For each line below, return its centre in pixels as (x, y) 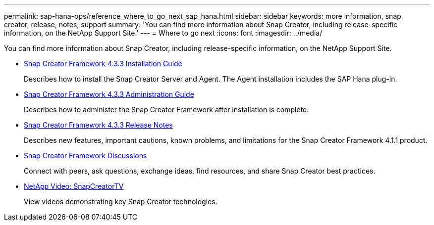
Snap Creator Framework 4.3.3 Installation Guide (103, 64)
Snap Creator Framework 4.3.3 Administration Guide (109, 94)
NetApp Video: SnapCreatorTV (74, 186)
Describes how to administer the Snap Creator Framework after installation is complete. (166, 110)
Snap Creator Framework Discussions (85, 156)
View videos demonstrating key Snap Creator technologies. (121, 202)
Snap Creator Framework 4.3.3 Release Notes (98, 125)
